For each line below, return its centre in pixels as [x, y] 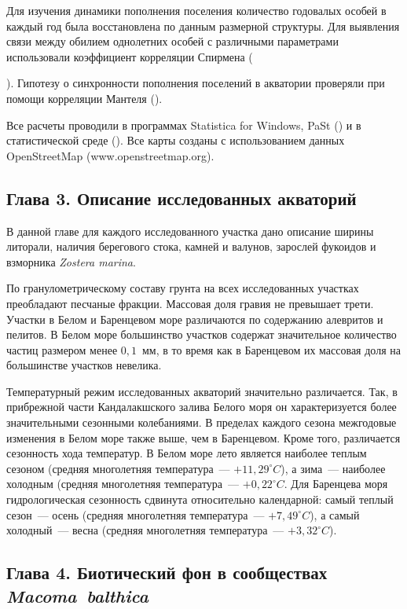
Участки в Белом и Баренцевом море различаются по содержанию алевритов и [195, 319]
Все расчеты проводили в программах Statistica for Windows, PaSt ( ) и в [184, 125]
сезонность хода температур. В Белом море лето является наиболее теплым [187, 453]
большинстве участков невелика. [84, 365]
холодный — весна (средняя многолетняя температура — [145, 530]
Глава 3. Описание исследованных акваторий [181, 198]
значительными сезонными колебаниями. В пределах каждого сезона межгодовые [202, 422]
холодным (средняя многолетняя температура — [123, 484]
